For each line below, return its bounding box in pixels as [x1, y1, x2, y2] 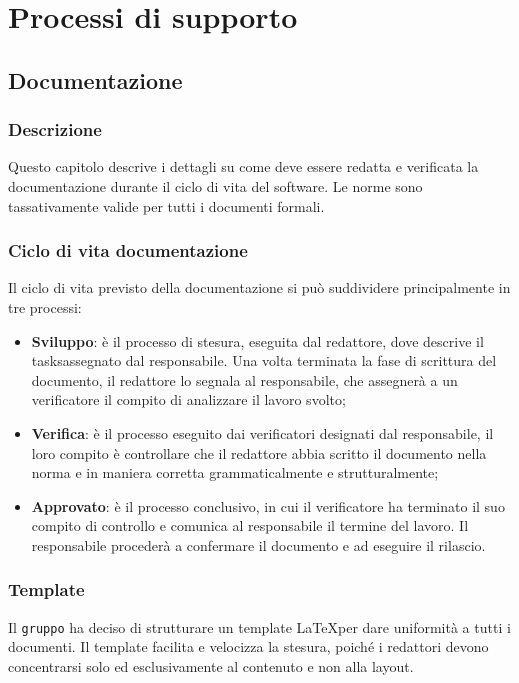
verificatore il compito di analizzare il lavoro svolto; [31, 389, 346, 410]
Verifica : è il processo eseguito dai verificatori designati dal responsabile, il [31, 422, 494, 443]
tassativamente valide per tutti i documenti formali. [8, 195, 325, 216]
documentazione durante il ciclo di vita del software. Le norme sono [8, 175, 423, 196]
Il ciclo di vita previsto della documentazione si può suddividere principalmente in [8, 277, 511, 298]
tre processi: [8, 296, 82, 317]
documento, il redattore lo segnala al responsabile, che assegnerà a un [31, 369, 458, 390]
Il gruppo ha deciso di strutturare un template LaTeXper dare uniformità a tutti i [8, 616, 511, 637]
